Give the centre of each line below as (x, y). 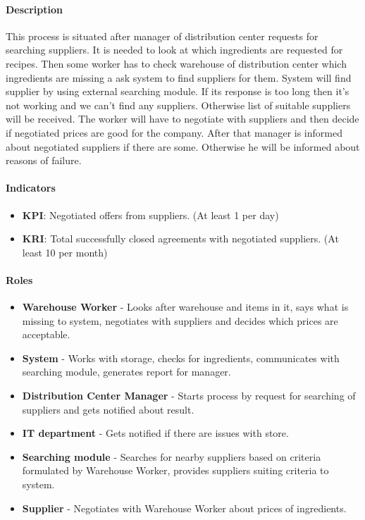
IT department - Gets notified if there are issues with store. (155, 433)
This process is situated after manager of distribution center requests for (162, 36)
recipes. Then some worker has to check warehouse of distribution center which (176, 63)
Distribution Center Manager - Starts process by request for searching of (189, 396)
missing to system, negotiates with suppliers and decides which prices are (180, 320)
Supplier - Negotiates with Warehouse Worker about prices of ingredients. (184, 508)
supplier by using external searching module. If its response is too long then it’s (178, 91)
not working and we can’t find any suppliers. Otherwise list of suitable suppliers (178, 105)
